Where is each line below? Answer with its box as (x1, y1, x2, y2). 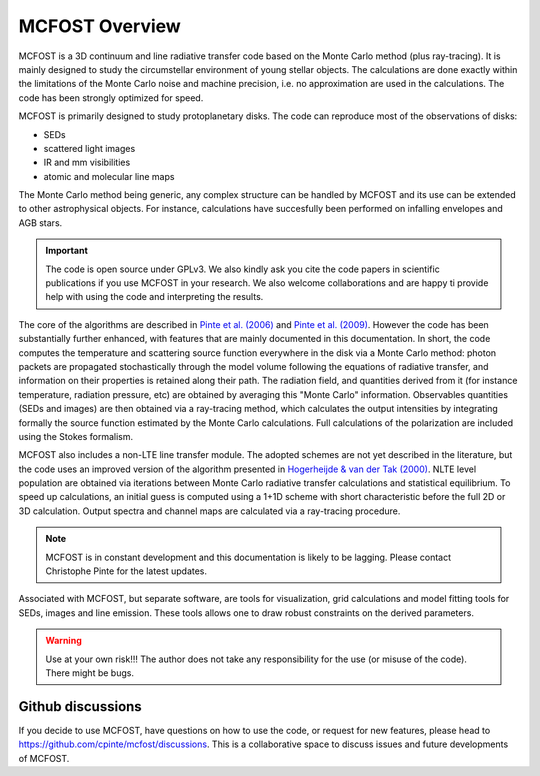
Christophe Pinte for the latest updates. (45, 565, 208, 577)
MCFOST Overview (18, 15, 182, 37)
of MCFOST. (18, 752, 70, 764)
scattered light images (43, 142, 136, 154)
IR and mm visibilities (43, 156, 131, 169)
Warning (45, 635, 82, 647)
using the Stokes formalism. (18, 430, 134, 442)
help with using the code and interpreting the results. (45, 291, 264, 303)
